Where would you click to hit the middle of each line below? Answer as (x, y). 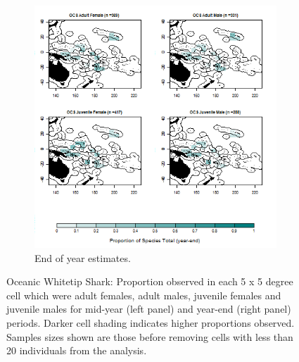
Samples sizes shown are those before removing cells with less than (150, 336)
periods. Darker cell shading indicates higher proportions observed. (151, 322)
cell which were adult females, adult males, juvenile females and (144, 295)
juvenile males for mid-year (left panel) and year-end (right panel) (149, 309)
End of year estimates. (83, 257)
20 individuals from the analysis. (77, 350)
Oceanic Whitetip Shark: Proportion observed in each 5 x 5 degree (150, 281)
